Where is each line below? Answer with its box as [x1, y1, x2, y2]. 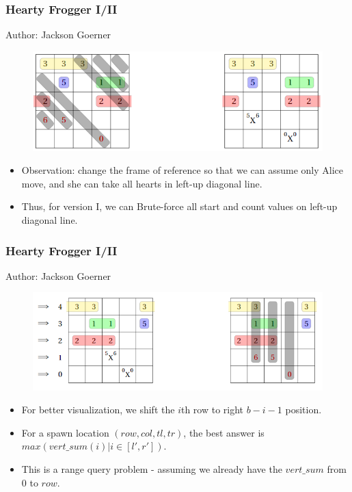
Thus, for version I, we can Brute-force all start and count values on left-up [21, 199, 338, 213]
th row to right [180, 402, 244, 417]
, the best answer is [183, 425, 265, 439]
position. [285, 402, 322, 417]
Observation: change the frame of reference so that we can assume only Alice [21, 163, 343, 177]
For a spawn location [21, 425, 109, 439]
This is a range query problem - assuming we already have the [21, 462, 282, 476]
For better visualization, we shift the [21, 402, 175, 417]
